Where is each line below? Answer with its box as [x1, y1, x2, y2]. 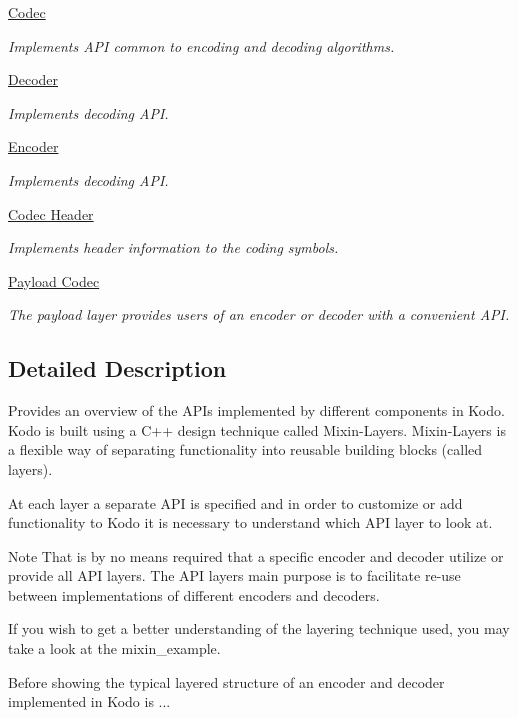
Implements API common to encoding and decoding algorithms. [8, 35, 395, 56]
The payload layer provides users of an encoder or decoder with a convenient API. [8, 304, 510, 325]
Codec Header [8, 203, 94, 224]
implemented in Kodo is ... [8, 691, 171, 712]
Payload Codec [8, 270, 100, 291]
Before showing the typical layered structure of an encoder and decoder [8, 671, 445, 692]
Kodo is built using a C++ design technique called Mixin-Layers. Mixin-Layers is [8, 419, 506, 440]
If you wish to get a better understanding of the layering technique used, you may [8, 618, 510, 639]
